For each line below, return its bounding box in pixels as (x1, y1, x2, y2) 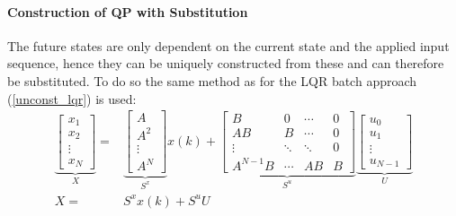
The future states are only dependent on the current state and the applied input (7, 36, 450, 55)
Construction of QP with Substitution (7, 2, 248, 21)
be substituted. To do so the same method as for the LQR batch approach (7, 71, 417, 90)
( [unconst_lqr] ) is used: (7, 89, 137, 108)
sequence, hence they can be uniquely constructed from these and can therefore (7, 54, 444, 73)
